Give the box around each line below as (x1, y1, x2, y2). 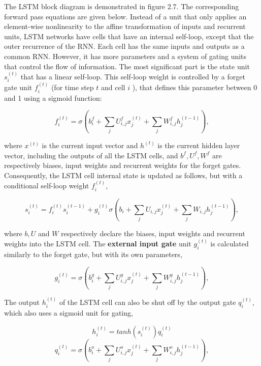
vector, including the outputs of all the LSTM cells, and (4, 150, 178, 160)
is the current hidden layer (157, 139, 240, 150)
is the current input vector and (42, 139, 138, 150)
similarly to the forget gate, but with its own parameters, (4, 249, 182, 260)
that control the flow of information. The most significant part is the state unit (4, 61, 250, 71)
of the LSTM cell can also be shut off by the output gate (59, 297, 236, 307)
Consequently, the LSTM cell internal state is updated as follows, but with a (4, 170, 243, 180)
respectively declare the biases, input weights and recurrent (61, 228, 245, 239)
